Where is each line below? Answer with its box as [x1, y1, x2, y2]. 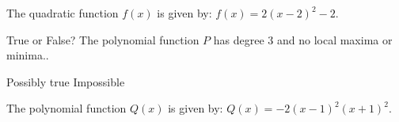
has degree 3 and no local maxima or [213, 31, 393, 48]
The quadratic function [6, 5, 119, 21]
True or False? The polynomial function [6, 31, 199, 48]
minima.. [6, 47, 49, 63]
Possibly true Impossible [6, 73, 125, 90]
